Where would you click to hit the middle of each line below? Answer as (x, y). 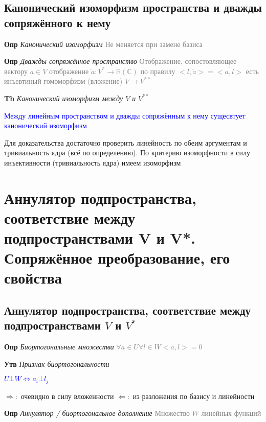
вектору (16, 71)
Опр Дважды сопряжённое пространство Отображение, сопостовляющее (120, 61)
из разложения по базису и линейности (194, 396)
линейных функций (231, 413)
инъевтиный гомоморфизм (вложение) (63, 81)
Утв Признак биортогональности (57, 364)
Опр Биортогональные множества (59, 347)
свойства (33, 278)
